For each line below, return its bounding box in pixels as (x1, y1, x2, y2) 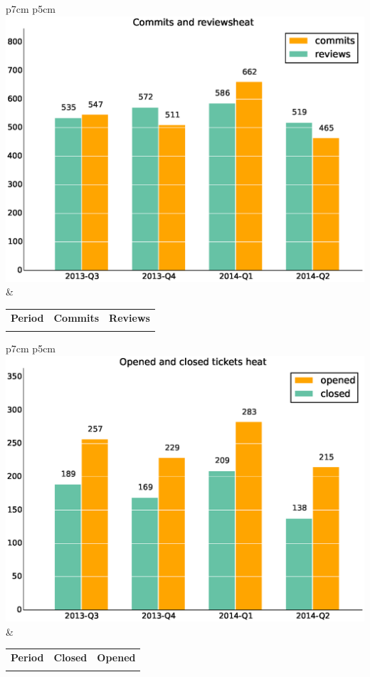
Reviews (109, 310, 150, 325)
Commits (53, 310, 100, 325)
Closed (53, 650, 88, 665)
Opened (97, 650, 136, 665)
